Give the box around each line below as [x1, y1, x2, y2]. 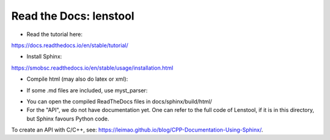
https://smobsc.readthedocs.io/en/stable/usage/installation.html [11, 64, 174, 72]
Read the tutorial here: [26, 31, 82, 38]
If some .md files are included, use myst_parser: [26, 86, 148, 94]
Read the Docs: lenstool [11, 9, 134, 23]
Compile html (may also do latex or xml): [26, 75, 128, 83]
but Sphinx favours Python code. [26, 115, 109, 122]
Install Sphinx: [26, 53, 62, 61]
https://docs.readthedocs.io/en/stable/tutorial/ [11, 42, 128, 49]
